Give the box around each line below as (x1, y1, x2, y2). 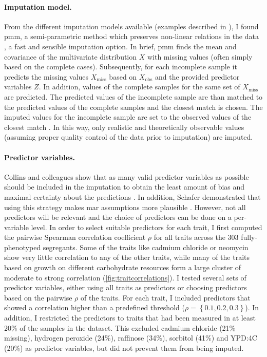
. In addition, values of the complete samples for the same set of (39, 81, 240, 92)
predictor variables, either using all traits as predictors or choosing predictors (4, 282, 247, 293)
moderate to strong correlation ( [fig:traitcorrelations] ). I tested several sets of (4, 272, 246, 283)
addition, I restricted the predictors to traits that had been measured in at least (4, 312, 256, 323)
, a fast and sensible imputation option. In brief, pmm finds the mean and (4, 41, 237, 51)
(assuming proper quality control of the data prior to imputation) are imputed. (4, 131, 253, 142)
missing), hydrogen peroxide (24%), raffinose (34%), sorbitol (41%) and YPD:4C (4, 332, 257, 343)
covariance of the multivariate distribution (4, 51, 137, 62)
